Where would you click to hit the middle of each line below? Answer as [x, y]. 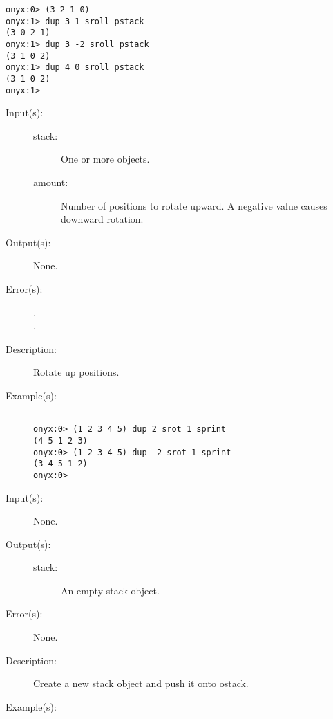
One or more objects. [105, 159]
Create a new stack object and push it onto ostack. [141, 683]
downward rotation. [102, 219]
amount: [51, 182]
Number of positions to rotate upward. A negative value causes [194, 205]
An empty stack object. [110, 590]
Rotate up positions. [76, 372]
